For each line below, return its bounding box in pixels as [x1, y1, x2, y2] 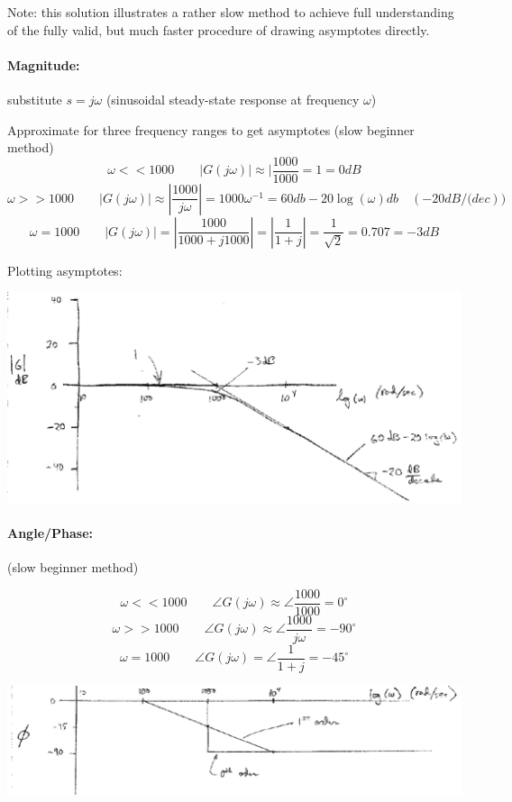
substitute [7, 89, 62, 108]
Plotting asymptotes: [7, 260, 123, 279]
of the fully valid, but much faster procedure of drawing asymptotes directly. [7, 20, 430, 39]
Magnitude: [7, 55, 80, 74]
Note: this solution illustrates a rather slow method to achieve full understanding [7, 3, 454, 21]
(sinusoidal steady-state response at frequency [105, 89, 360, 108]
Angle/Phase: [7, 523, 94, 542]
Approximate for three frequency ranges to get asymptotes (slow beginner [7, 120, 415, 139]
